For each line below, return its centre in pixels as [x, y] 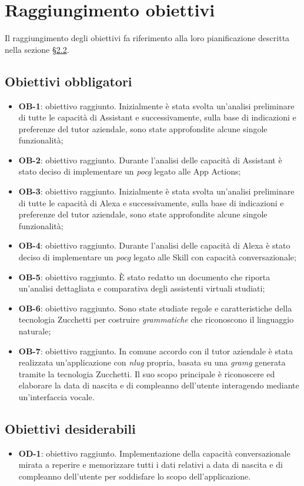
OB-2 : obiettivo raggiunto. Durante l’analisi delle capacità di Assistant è [150, 160]
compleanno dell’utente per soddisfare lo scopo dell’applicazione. [135, 476]
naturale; [35, 331]
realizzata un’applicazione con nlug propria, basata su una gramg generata [152, 362]
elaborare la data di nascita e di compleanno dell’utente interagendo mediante [159, 385]
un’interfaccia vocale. [56, 396]
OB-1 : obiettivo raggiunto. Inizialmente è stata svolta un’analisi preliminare [156, 105]
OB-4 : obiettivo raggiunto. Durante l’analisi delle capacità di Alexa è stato [154, 245]
